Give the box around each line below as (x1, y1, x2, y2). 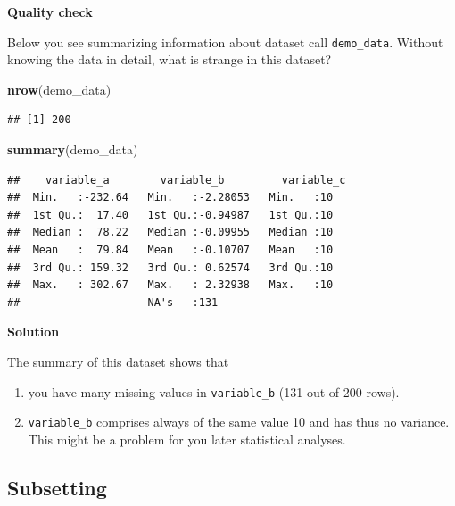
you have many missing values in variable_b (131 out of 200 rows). (28, 382, 400, 401)
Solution (7, 322, 60, 341)
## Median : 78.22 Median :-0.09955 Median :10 (7, 226, 334, 239)
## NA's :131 (7, 295, 219, 309)
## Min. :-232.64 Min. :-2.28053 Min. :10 (7, 191, 334, 204)
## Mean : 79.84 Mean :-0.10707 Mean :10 (7, 244, 334, 256)
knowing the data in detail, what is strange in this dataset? (7, 50, 332, 69)
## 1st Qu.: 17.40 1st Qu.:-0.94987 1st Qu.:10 (7, 208, 334, 221)
